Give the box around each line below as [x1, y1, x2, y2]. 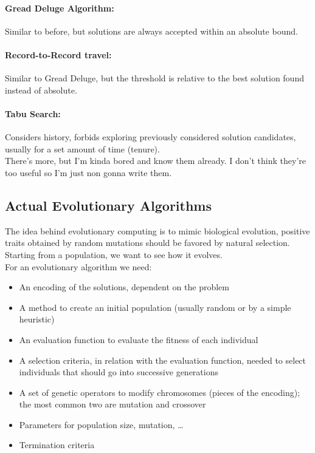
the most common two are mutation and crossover [19, 398, 206, 410]
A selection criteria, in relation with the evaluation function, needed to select [19, 353, 306, 366]
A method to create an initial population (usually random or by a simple [19, 301, 291, 313]
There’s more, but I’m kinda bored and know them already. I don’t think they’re [5, 154, 306, 167]
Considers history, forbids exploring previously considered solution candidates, [5, 131, 296, 143]
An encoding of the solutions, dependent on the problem [19, 281, 229, 293]
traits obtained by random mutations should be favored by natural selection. [5, 236, 290, 249]
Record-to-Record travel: [5, 48, 112, 61]
